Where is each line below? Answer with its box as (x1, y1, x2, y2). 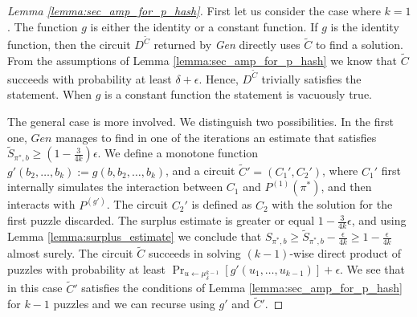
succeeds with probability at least (7, 70, 172, 87)
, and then (321, 178, 372, 195)
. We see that (340, 261, 406, 278)
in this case (7, 279, 63, 296)
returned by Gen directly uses (153, 36, 300, 53)
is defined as (191, 196, 252, 213)
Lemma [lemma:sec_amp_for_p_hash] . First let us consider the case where (7, 2, 381, 18)
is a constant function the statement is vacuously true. (104, 86, 372, 103)
